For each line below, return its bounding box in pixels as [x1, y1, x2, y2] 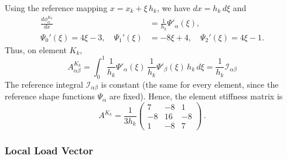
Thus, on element [5, 43, 67, 56]
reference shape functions [5, 90, 95, 102]
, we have [156, 2, 190, 13]
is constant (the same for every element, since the [101, 78, 279, 90]
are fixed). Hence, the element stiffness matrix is [109, 90, 283, 102]
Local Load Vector [5, 143, 93, 157]
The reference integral [5, 78, 83, 90]
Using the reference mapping [5, 2, 108, 13]
